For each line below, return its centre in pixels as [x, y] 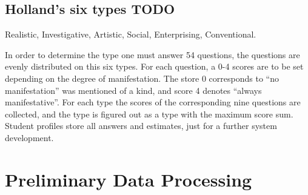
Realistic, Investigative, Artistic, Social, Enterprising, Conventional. [131, 34]
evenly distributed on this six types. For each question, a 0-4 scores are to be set [154, 66]
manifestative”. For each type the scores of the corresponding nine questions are [153, 102]
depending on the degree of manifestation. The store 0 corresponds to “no [142, 78]
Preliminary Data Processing [129, 179]
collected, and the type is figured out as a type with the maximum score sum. [149, 114]
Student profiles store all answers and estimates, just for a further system [141, 126]
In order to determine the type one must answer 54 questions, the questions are [152, 54]
